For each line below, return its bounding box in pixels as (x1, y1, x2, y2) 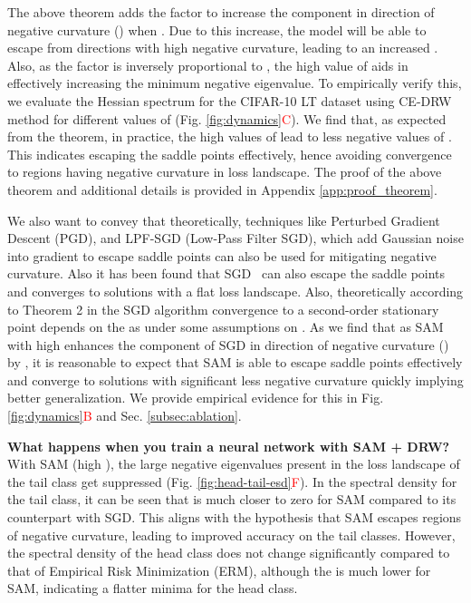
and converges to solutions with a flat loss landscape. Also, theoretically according (7, 281, 464, 300)
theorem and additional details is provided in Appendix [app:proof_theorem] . (7, 180, 437, 199)
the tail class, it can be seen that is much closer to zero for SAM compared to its (7, 490, 457, 509)
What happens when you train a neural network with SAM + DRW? (7, 436, 450, 455)
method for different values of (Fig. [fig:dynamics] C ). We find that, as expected (7, 109, 447, 128)
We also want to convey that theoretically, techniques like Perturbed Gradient (7, 210, 440, 229)
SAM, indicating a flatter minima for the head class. (7, 579, 298, 598)
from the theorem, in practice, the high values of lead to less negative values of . (7, 127, 452, 146)
